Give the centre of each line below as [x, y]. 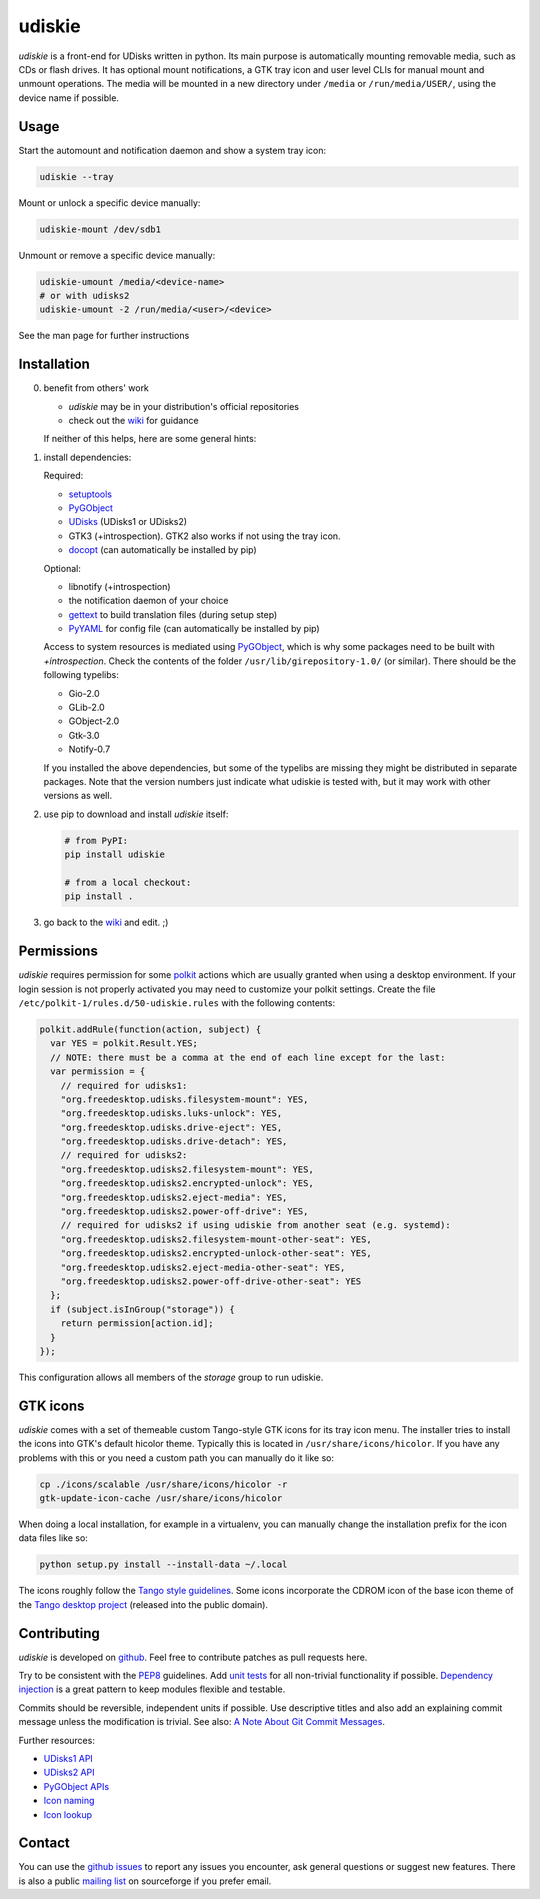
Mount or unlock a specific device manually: [109, 202]
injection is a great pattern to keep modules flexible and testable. [152, 1689]
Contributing [59, 1633]
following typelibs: [81, 675]
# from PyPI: [96, 840]
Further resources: [56, 1740]
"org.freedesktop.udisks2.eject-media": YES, [174, 1197]
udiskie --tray [76, 176]
